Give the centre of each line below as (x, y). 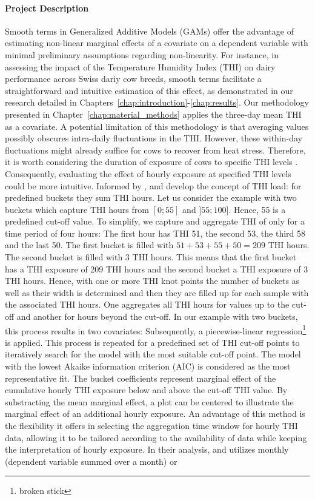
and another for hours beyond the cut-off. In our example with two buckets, (157, 316)
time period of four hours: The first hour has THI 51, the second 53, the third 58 (155, 233)
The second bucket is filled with (64, 257)
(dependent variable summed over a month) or (91, 461)
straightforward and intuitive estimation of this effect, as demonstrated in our (149, 90)
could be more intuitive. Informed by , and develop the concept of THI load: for (153, 185)
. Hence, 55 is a (257, 209)
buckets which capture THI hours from (77, 209)
